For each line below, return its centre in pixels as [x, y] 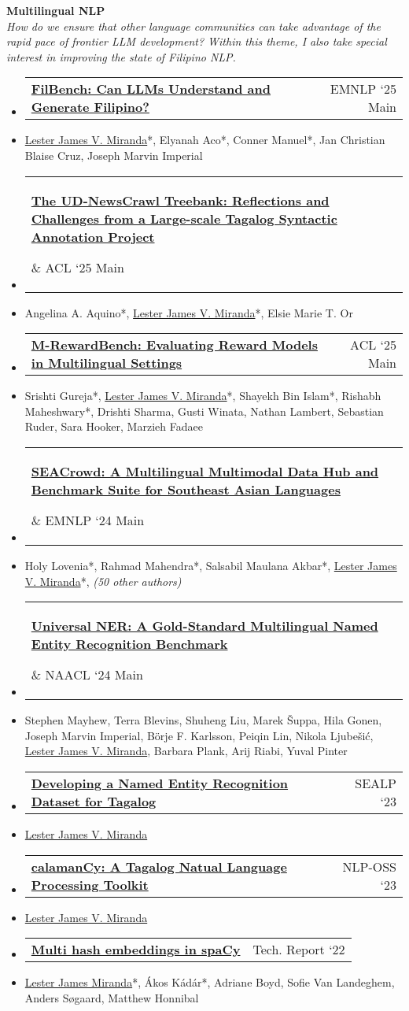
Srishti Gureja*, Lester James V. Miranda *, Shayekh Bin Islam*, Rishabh [203, 396]
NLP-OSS [369, 866]
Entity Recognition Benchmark [129, 644]
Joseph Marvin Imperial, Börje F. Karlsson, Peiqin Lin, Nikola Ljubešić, [199, 735]
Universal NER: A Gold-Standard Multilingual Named [204, 626]
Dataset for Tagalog [94, 801]
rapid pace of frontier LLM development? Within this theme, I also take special [197, 41]
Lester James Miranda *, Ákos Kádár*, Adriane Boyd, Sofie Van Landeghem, [210, 982]
